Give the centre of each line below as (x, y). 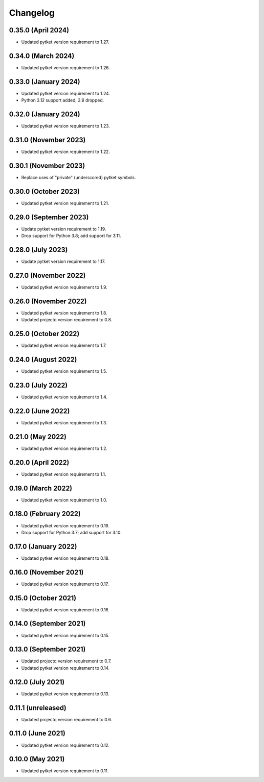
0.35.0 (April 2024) (39, 30)
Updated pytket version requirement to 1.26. (66, 67)
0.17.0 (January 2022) (43, 546)
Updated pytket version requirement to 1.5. (64, 371)
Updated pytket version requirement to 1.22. (66, 152)
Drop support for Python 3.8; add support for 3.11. (71, 236)
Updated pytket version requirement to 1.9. (64, 287)
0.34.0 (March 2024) (42, 56)
